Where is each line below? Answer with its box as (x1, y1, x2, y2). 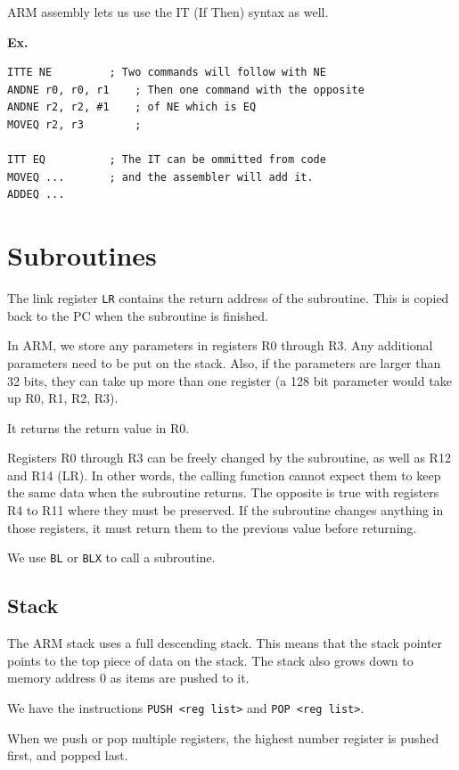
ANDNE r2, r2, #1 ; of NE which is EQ (7, 101, 257, 114)
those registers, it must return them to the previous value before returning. (7, 518, 417, 537)
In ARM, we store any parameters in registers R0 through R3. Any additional (7, 336, 433, 355)
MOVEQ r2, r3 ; (7, 118, 142, 131)
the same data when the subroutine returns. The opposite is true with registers (7, 483, 439, 502)
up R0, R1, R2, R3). (7, 389, 119, 407)
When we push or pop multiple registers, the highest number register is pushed (7, 728, 439, 747)
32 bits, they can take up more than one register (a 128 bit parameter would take (7, 371, 452, 389)
